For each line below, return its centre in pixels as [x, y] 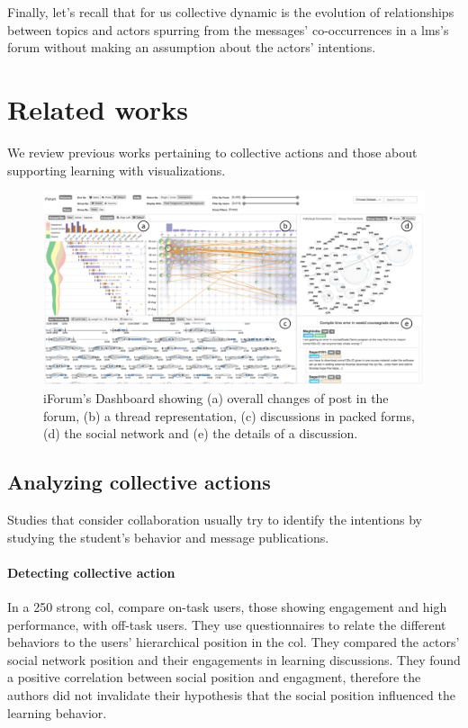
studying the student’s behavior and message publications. [168, 537]
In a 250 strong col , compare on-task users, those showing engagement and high [227, 606]
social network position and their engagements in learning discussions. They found [234, 659]
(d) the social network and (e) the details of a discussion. [201, 433]
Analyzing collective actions [139, 482]
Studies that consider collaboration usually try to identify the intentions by [215, 519]
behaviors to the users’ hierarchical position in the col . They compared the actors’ [234, 642]
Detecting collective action [91, 572]
